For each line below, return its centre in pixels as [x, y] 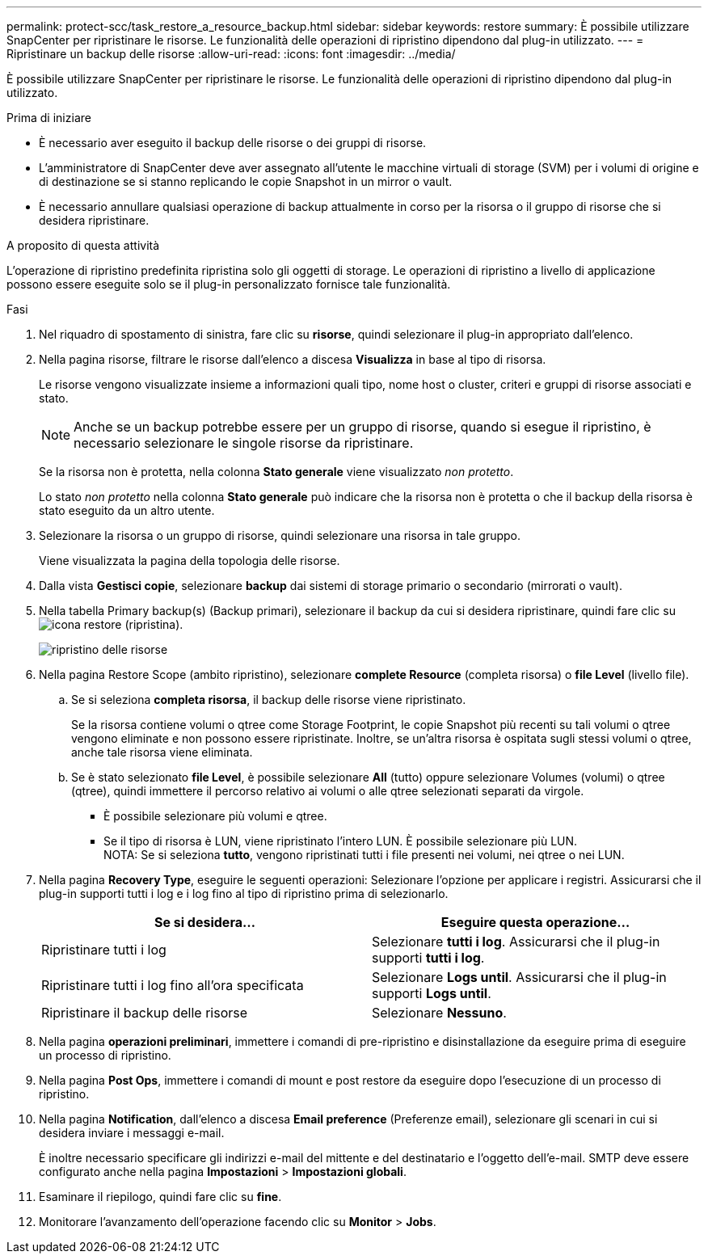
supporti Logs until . [432, 993]
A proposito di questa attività [83, 245]
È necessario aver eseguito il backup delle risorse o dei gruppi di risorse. [233, 143]
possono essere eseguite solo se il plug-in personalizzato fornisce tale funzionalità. [229, 284]
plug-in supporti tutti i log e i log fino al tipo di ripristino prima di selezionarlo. [244, 893]
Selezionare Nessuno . [439, 1013]
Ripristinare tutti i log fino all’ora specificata [173, 985]
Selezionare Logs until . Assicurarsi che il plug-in [519, 977]
